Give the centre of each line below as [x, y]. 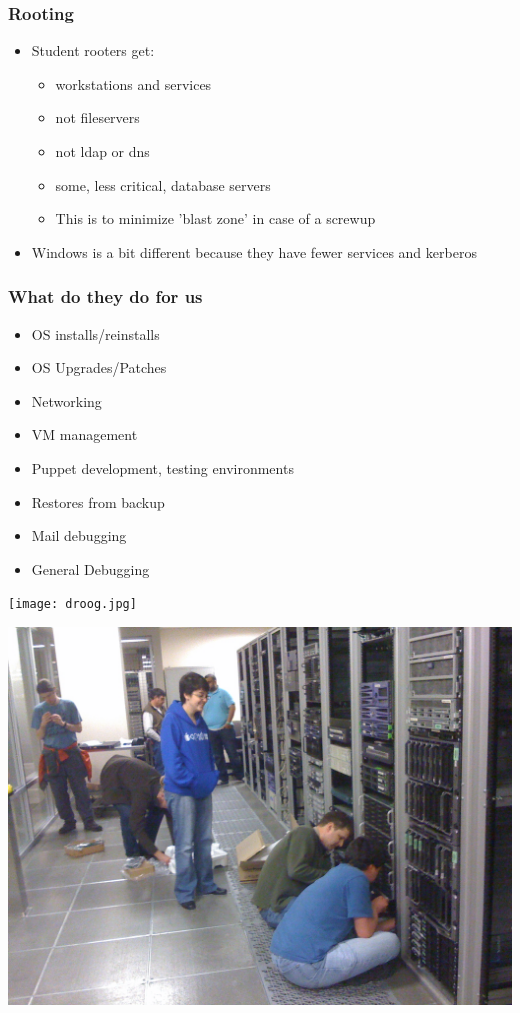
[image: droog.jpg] [72, 604]
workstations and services [133, 83]
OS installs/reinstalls [95, 333]
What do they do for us [105, 296]
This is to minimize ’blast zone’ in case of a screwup [215, 218]
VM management [84, 434]
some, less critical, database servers [163, 184]
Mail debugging [79, 535]
